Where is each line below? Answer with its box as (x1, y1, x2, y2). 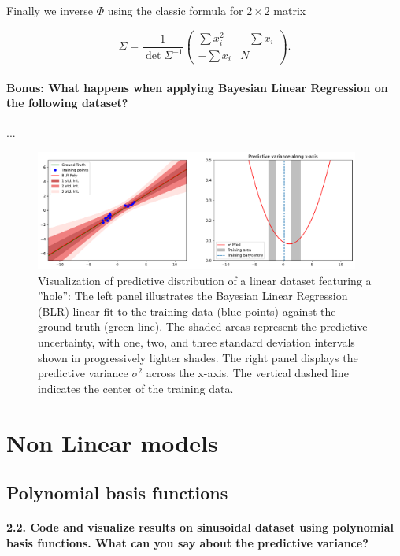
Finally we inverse (6, 2, 93, 18)
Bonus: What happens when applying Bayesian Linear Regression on (6, 79, 388, 95)
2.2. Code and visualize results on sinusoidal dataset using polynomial (6, 519, 394, 536)
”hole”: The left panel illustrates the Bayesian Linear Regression (38, 287, 348, 304)
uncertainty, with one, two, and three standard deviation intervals (38, 334, 355, 350)
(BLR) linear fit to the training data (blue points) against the (38, 302, 336, 319)
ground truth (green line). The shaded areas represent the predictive (38, 318, 368, 335)
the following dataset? (6, 95, 128, 111)
